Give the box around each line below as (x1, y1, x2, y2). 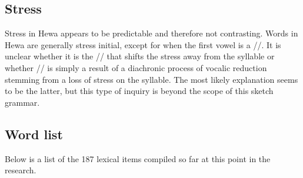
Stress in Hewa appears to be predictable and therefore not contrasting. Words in (5, 27, 298, 39)
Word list (5, 125, 63, 143)
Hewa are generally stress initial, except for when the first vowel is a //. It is (5, 38, 281, 51)
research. (5, 164, 36, 176)
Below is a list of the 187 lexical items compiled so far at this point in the (5, 152, 271, 164)
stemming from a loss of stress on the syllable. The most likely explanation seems (5, 73, 298, 85)
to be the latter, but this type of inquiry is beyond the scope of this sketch (5, 85, 274, 97)
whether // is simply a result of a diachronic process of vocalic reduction (5, 61, 267, 73)
